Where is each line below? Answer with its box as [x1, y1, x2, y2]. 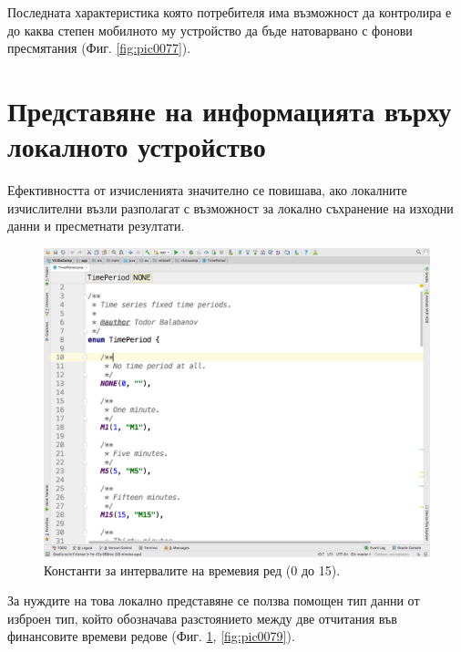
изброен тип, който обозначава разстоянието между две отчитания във [7, 608, 397, 627]
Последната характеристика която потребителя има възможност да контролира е [7, 3, 452, 21]
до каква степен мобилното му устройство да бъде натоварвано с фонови [7, 20, 413, 39]
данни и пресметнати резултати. [7, 216, 185, 235]
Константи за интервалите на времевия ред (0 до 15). [44, 560, 341, 579]
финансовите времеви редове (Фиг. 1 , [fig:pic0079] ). [7, 626, 295, 646]
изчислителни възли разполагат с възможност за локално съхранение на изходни [7, 198, 454, 217]
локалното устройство [7, 128, 266, 165]
